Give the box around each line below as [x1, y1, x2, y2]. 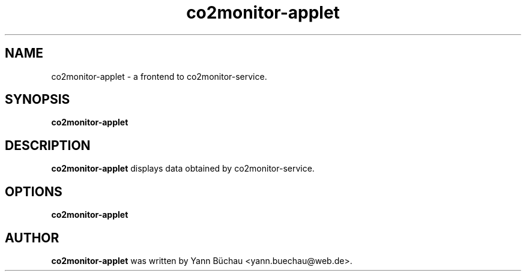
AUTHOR [5, 230, 59, 245]
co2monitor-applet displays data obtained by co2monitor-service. [51, 163, 315, 174]
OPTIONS [5, 184, 62, 199]
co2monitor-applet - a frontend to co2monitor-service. [51, 71, 267, 82]
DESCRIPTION [5, 137, 91, 153]
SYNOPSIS [5, 92, 70, 107]
